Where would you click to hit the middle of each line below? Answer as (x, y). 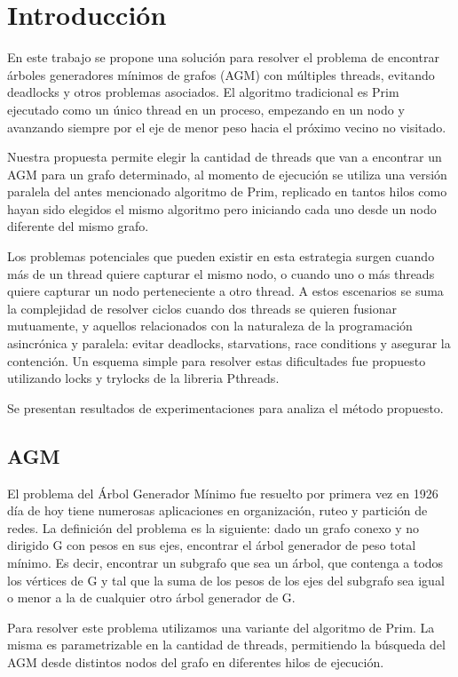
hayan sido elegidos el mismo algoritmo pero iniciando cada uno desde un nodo (222, 208)
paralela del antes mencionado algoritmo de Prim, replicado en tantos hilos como (227, 191)
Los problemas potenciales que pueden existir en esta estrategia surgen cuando (221, 256)
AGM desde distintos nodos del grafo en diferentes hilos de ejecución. (196, 661)
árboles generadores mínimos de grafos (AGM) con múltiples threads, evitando (221, 74)
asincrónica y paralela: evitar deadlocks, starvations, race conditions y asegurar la (229, 343)
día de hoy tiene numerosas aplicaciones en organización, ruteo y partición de (217, 510)
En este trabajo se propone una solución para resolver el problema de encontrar (223, 57)
